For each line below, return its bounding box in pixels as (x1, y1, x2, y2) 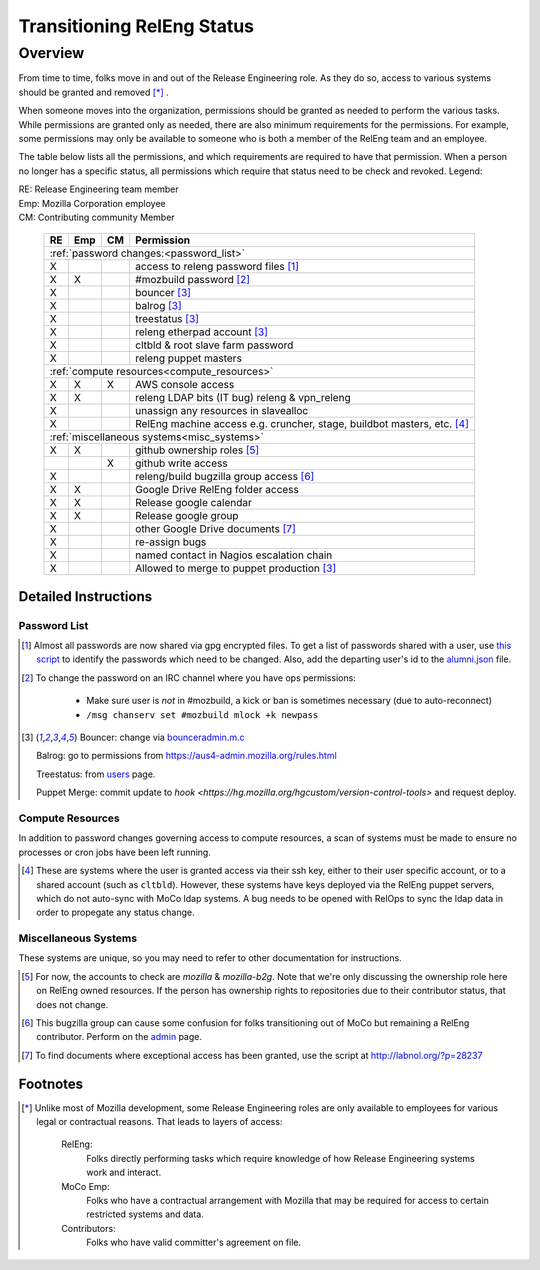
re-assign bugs (135, 535, 207, 549)
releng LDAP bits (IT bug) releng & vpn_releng (135, 391, 351, 405)
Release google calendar (135, 496, 252, 510)
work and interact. (86, 1166, 162, 1179)
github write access (135, 456, 229, 470)
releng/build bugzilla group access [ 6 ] (135, 470, 315, 484)
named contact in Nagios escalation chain (135, 548, 333, 562)
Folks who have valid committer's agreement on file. (86, 1236, 302, 1249)
